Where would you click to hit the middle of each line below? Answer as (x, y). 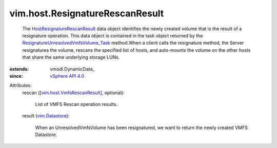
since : (16, 76)
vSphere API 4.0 (67, 76)
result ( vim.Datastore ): (46, 116)
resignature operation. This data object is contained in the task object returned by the (113, 35)
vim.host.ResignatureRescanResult (87, 13)
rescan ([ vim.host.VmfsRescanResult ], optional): (73, 93)
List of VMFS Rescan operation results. (76, 104)
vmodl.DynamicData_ (72, 69)
